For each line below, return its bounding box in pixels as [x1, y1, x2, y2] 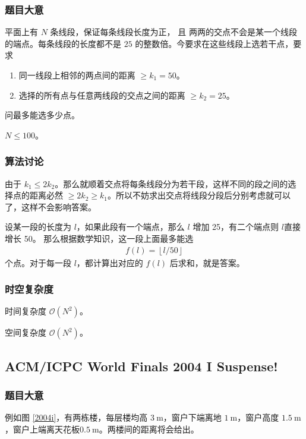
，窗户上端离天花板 [5, 423, 80, 435]
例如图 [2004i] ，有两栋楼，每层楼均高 [5, 411, 148, 424]
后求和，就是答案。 [169, 256, 245, 269]
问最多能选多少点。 [5, 109, 80, 121]
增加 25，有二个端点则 [193, 220, 279, 233]
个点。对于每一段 [5, 256, 71, 269]
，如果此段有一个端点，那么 [76, 220, 185, 233]
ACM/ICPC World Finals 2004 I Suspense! [5, 356, 278, 375]
